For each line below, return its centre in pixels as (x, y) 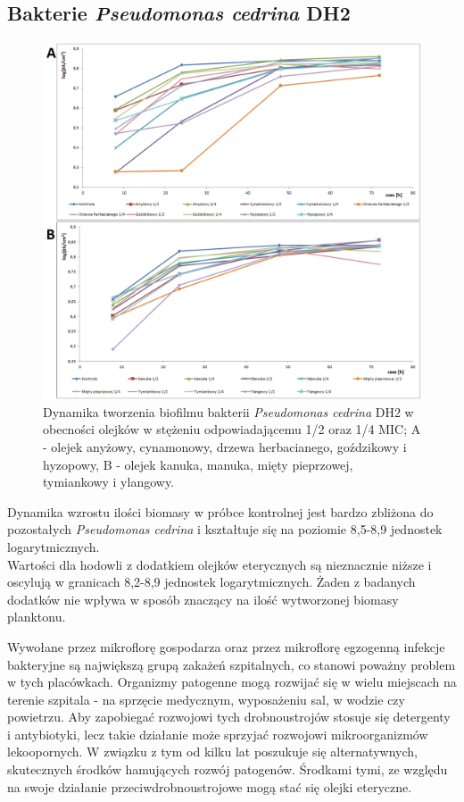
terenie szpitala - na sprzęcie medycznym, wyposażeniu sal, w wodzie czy (206, 699)
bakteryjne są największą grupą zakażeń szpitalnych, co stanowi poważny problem (232, 664)
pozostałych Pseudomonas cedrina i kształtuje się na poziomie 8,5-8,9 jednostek (225, 529)
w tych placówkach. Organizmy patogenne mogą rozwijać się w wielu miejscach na (232, 682)
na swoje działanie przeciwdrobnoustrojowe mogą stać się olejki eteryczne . (210, 786)
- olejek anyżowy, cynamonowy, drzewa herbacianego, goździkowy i (225, 446)
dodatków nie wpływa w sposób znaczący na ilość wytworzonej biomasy (203, 599)
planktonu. (37, 617)
